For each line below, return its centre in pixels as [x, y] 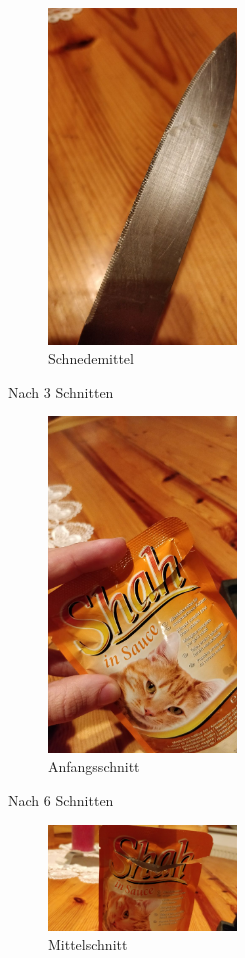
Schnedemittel [91, 358]
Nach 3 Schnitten [61, 391]
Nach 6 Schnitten [61, 800]
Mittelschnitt [88, 944]
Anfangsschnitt [94, 766]
